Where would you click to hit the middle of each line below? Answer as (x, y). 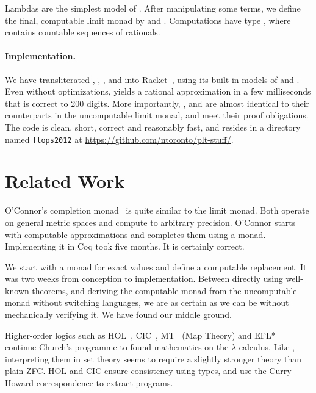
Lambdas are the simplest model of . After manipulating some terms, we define (153, 8)
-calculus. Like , (265, 347)
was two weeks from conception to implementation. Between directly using (144, 279)
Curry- (282, 371)
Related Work (65, 181)
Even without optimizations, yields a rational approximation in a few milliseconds (158, 91)
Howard (20, 383)
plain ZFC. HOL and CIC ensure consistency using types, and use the (136, 371)
